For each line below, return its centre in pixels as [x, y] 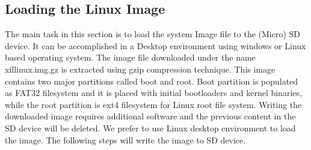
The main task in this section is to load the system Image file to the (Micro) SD [153, 34]
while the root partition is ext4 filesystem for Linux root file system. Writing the [153, 104]
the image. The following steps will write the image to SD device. [125, 139]
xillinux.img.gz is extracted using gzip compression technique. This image [140, 69]
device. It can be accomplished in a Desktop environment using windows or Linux [155, 45]
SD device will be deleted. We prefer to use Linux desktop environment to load [150, 127]
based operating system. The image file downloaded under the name [130, 57]
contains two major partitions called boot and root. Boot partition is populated [152, 81]
